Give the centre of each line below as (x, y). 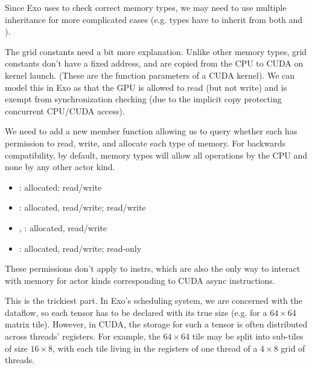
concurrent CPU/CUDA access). (65, 110)
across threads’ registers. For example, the (83, 336)
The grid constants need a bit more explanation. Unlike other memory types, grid (156, 51)
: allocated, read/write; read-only (80, 248)
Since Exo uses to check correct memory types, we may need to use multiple (146, 7)
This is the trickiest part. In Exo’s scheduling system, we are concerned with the (154, 301)
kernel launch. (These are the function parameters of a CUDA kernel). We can (150, 75)
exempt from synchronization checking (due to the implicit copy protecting (143, 99)
